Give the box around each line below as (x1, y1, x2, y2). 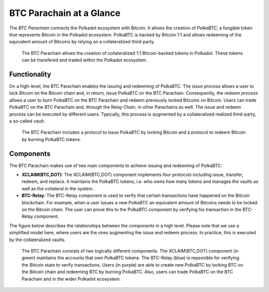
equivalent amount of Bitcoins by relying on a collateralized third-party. (9, 39, 155, 45)
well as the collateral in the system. (21, 185, 94, 191)
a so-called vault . (9, 118, 45, 124)
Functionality (9, 70, 51, 78)
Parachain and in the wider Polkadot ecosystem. (21, 276, 121, 282)
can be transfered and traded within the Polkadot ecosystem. (21, 57, 147, 63)
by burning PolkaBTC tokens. (21, 136, 82, 142)
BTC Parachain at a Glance (9, 7, 121, 18)
